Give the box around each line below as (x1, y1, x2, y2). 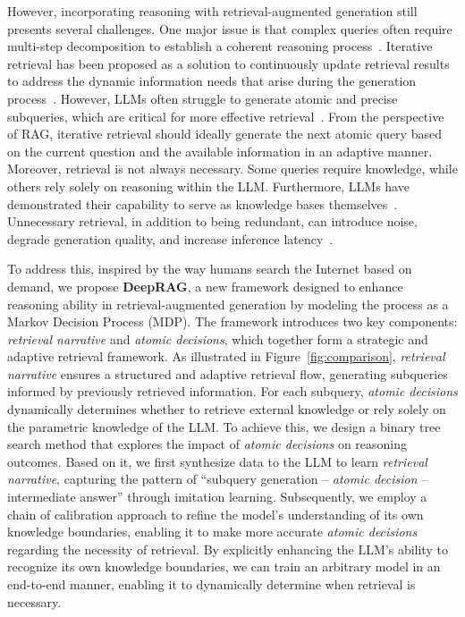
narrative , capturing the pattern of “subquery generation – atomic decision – (7, 469, 428, 488)
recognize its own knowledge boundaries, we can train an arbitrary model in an (7, 557, 441, 576)
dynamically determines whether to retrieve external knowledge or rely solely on (7, 400, 446, 418)
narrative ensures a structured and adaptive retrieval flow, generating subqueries (7, 364, 448, 383)
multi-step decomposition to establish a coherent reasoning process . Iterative (7, 37, 433, 55)
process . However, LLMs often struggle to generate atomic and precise (7, 89, 398, 107)
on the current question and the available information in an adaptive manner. (7, 141, 433, 160)
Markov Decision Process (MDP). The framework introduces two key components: (7, 312, 458, 331)
